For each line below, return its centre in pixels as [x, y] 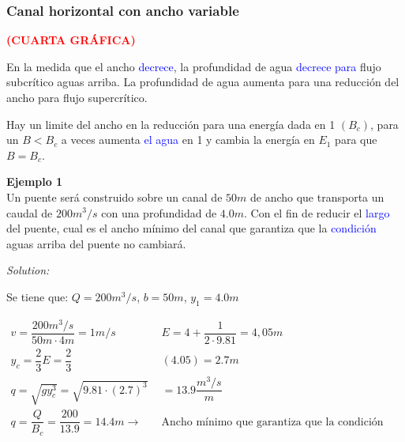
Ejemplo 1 [35, 181]
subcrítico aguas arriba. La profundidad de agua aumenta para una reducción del [203, 82]
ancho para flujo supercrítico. [77, 97]
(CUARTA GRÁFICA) [71, 40]
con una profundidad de [159, 212]
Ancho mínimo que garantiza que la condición [272, 422]
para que [356, 140]
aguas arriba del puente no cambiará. [96, 243]
